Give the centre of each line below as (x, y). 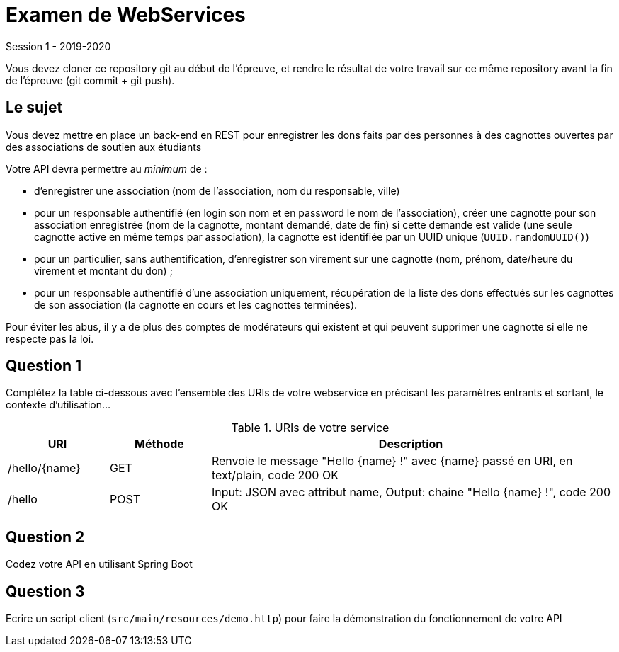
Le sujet (34, 108)
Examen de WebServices (126, 15)
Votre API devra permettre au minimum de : (107, 168)
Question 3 (45, 591)
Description (411, 444)
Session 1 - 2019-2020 (58, 46)
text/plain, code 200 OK (275, 475)
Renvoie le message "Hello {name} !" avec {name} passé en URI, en (392, 461)
